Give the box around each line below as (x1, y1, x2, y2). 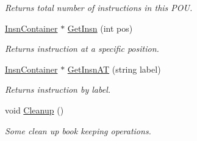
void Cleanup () (5, 103, 64, 116)
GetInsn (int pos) (67, 21, 133, 34)
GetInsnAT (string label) (67, 62, 161, 75)
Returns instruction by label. (5, 83, 111, 96)
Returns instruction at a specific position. (5, 42, 159, 55)
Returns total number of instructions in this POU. (5, 1, 193, 13)
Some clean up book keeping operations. (5, 124, 151, 137)
